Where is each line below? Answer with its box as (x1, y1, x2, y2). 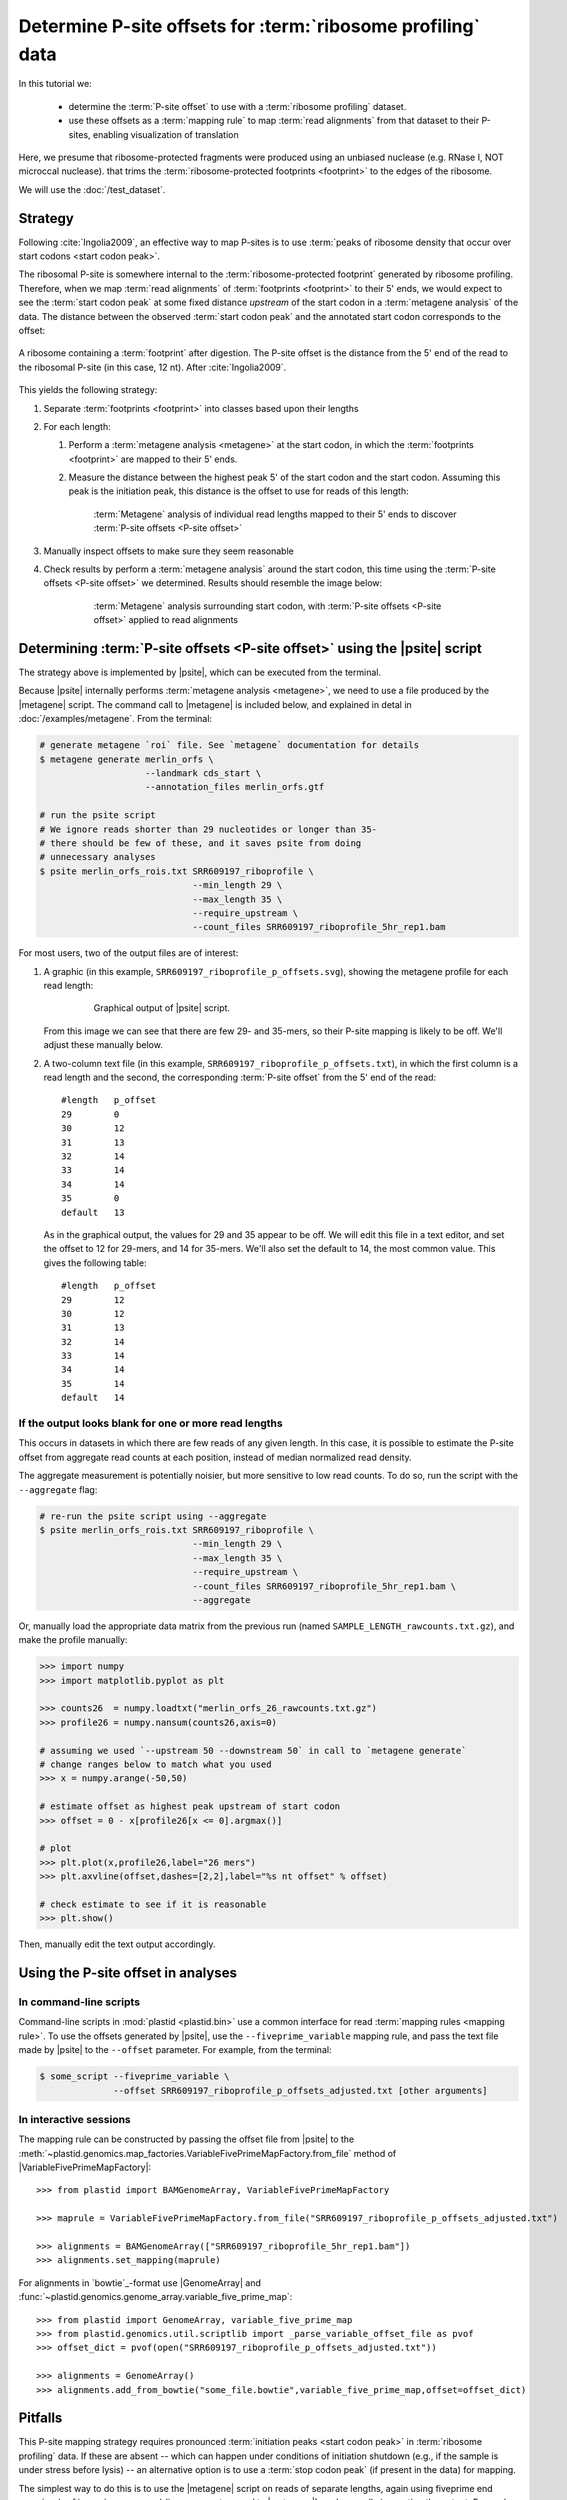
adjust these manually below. (43, 1039, 164, 1051)
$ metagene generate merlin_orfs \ (39, 753, 214, 765)
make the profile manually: (18, 1634, 128, 1646)
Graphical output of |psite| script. (93, 1002, 230, 1014)
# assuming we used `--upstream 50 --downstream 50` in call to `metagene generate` (39, 1745, 467, 1756)
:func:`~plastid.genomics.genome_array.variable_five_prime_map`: (18, 2291, 293, 2303)
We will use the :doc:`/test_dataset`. (18, 183, 166, 195)
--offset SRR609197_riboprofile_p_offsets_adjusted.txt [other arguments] (113, 2085, 489, 2096)
